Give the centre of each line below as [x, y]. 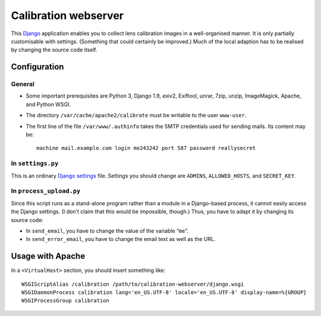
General [23, 85]
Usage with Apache [48, 256]
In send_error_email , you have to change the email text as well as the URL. [121, 239]
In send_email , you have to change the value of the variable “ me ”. [107, 231]
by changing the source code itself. [54, 50]
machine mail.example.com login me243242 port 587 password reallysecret [146, 148]
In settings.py [35, 164]
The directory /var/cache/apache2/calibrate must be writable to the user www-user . [136, 115]
